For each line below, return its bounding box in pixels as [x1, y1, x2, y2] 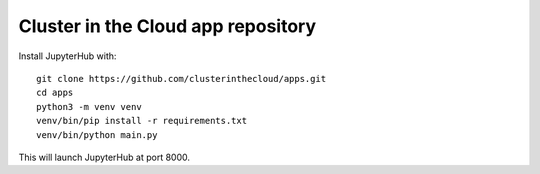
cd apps [36, 87, 74, 99]
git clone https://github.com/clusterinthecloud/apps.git [36, 73, 327, 84]
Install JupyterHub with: [18, 50, 117, 62]
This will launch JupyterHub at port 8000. [18, 151, 190, 163]
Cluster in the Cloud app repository [18, 15, 317, 37]
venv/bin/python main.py [36, 129, 158, 140]
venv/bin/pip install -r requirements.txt [36, 115, 248, 127]
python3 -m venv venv [36, 101, 142, 112]
